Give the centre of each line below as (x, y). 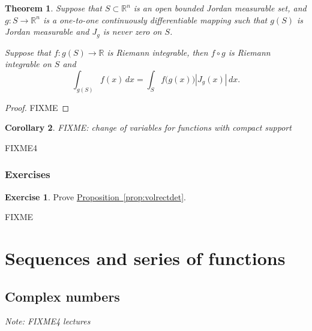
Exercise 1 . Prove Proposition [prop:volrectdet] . (96, 196)
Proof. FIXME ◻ (37, 107)
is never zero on (132, 31)
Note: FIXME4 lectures (48, 321)
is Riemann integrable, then (157, 52)
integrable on (28, 64)
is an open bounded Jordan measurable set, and (220, 8)
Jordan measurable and (47, 31)
